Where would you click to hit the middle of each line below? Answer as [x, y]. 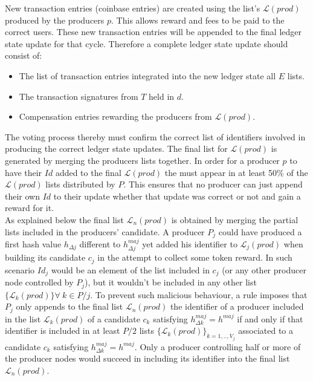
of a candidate [114, 318]
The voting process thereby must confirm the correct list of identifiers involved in [155, 136]
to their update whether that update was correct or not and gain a [177, 196]
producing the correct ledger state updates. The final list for [116, 148]
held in [162, 96]
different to [100, 243]
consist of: [24, 55]
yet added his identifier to [190, 243]
